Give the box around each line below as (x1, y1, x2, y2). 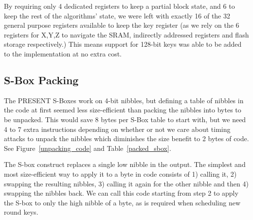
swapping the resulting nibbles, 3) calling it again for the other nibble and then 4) (4, 178, 249, 188)
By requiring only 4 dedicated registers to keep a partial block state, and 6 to (4, 1, 235, 11)
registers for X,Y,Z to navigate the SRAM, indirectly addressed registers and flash (4, 29, 249, 39)
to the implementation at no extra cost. (4, 48, 122, 58)
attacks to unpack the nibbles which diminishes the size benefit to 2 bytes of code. (4, 133, 249, 144)
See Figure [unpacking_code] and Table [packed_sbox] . (4, 143, 171, 153)
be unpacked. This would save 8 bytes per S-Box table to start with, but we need (4, 114, 246, 124)
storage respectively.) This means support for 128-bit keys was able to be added (4, 39, 242, 49)
